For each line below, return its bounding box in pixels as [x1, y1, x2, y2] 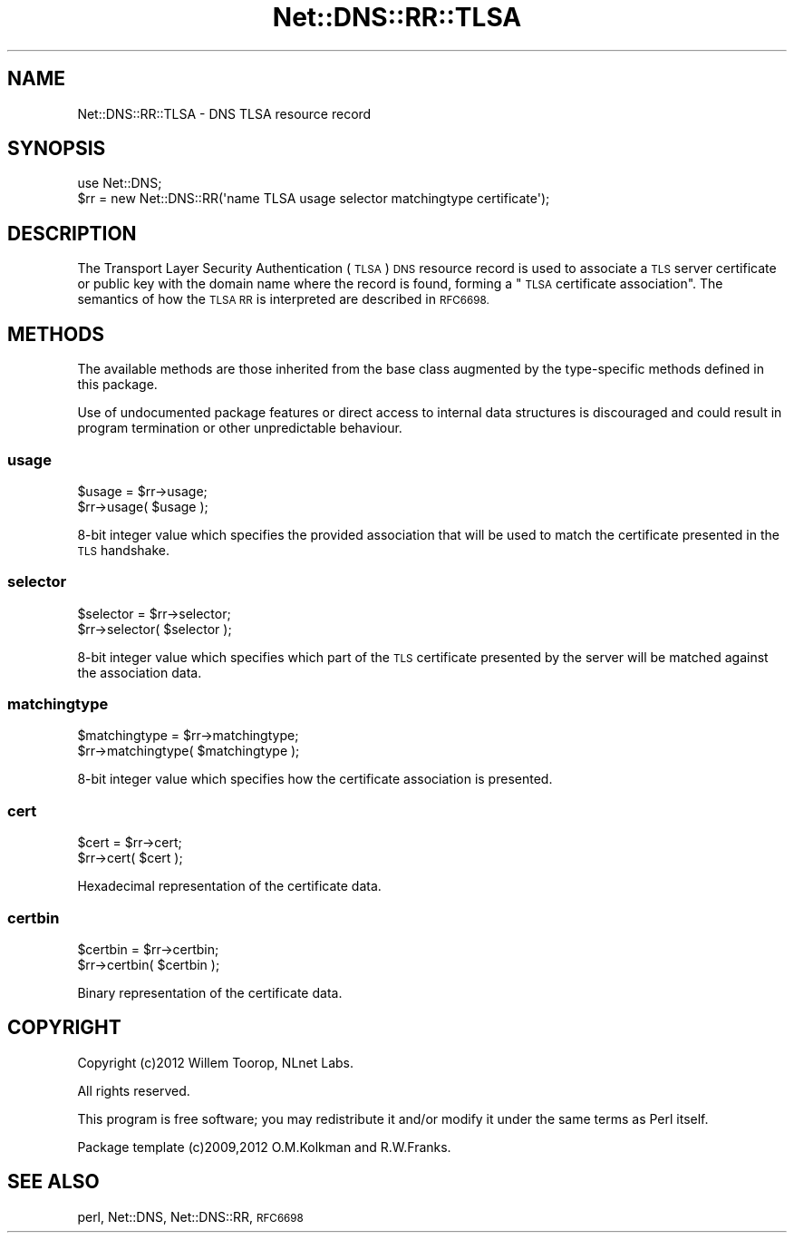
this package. [77, 376, 158, 393]
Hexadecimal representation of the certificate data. [77, 878, 382, 894]
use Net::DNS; [77, 175, 162, 191]
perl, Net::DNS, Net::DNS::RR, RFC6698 [77, 1208, 304, 1225]
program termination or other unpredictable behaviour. [77, 420, 402, 436]
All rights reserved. [77, 1082, 190, 1098]
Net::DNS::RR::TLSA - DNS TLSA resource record [77, 105, 372, 122]
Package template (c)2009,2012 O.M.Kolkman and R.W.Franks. [77, 1138, 451, 1155]
